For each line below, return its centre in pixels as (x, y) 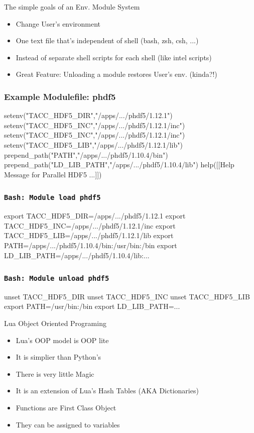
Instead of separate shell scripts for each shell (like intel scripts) (114, 57)
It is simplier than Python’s (58, 357)
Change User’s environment (58, 23)
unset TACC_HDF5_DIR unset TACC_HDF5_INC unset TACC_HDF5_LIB (127, 296)
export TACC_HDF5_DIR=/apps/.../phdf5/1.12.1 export (95, 216)
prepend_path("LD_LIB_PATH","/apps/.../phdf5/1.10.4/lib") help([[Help (119, 165)
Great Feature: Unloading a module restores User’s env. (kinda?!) (116, 74)
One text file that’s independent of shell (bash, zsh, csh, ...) (107, 40)
